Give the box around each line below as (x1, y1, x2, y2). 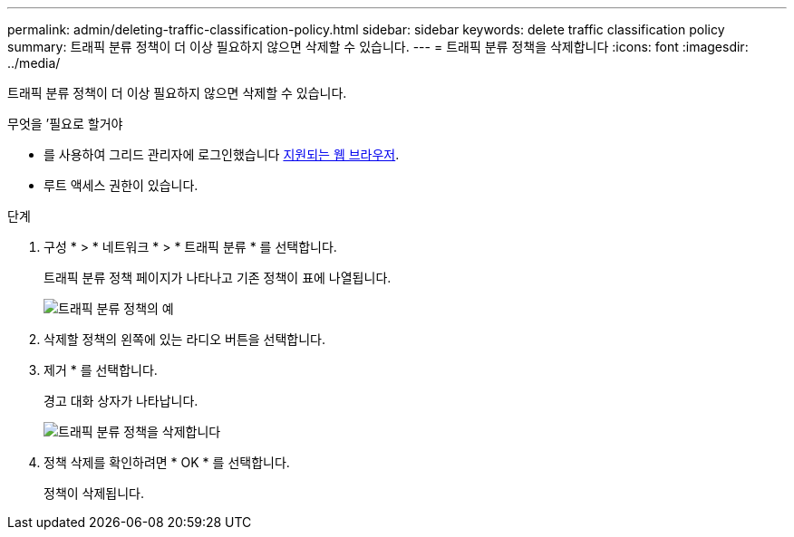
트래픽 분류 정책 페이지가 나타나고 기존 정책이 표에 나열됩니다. (44, 270, 392, 285)
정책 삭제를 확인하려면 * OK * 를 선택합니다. (44, 455, 290, 470)
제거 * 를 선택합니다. (44, 362, 158, 378)
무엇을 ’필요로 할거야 (7, 116, 123, 131)
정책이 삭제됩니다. (44, 485, 145, 501)
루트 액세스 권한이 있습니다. (44, 177, 198, 193)
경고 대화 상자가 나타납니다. (44, 393, 198, 408)
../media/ (7, 55, 61, 71)
